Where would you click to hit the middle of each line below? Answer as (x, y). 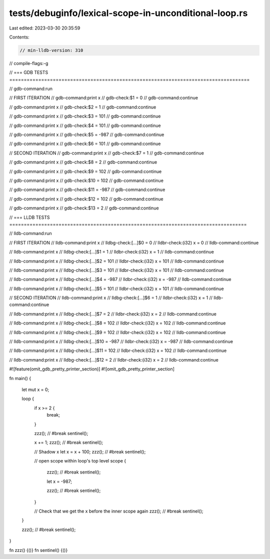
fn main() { (20, 378)
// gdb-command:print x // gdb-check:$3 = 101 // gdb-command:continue (85, 116)
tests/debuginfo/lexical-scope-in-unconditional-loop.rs (128, 13)
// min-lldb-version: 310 (51, 50)
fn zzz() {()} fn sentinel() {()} (38, 550)
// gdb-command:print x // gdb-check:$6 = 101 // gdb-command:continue (85, 144)
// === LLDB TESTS (29, 217)
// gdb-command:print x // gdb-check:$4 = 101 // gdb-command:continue (85, 125)
